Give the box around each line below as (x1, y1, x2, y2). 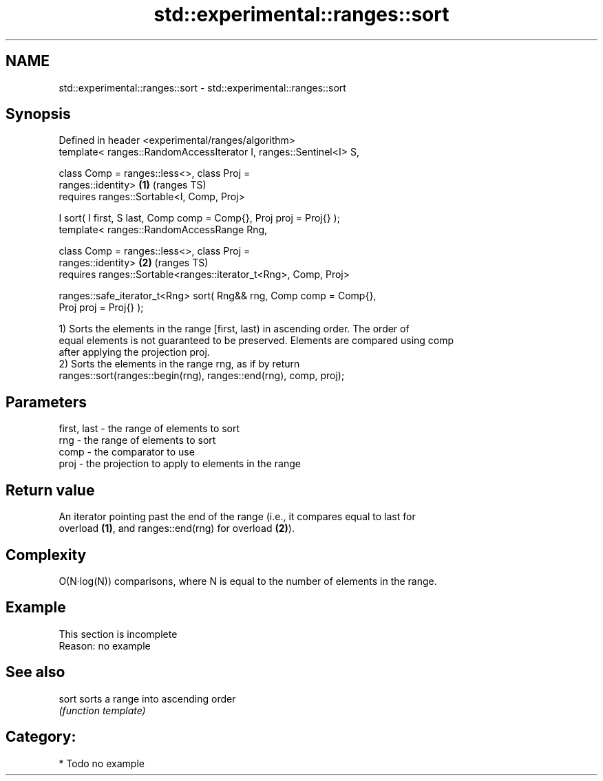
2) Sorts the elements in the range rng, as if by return (59, 358, 300, 370)
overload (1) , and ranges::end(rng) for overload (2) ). (59, 522, 295, 535)
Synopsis (6, 105, 71, 123)
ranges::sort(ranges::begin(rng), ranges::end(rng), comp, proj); (59, 370, 345, 382)
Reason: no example (59, 639, 151, 652)
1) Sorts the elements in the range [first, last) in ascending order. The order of (59, 323, 410, 335)
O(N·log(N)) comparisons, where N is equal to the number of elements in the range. (59, 575, 437, 587)
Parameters (6, 393, 87, 411)
